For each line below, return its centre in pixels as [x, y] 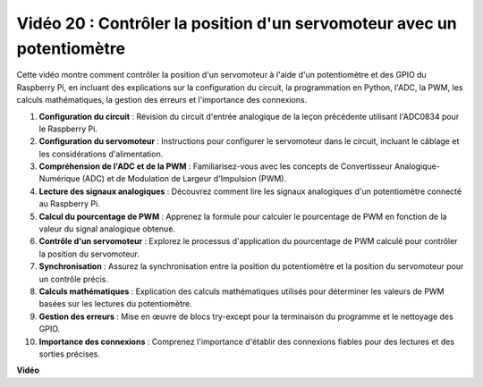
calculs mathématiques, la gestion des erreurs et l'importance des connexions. [162, 100]
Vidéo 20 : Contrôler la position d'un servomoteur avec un [237, 23]
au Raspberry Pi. [69, 204]
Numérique [59, 179]
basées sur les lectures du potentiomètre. [115, 304]
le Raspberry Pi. [68, 129]
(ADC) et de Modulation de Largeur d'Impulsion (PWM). [184, 179]
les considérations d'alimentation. [101, 154]
